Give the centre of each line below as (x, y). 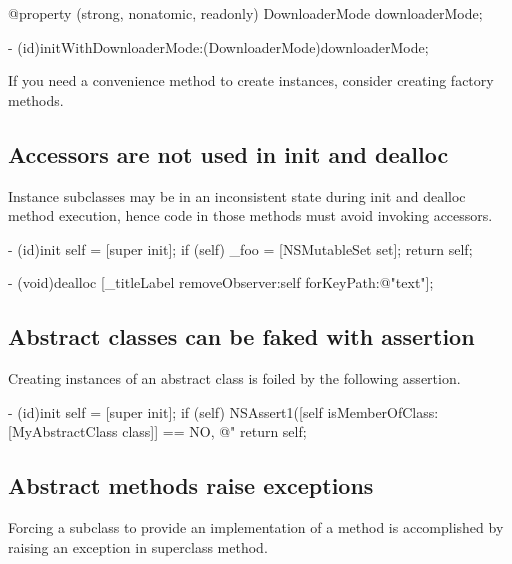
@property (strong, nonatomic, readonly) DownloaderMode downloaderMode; (245, 13)
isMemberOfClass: (383, 411)
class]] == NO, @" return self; (214, 431)
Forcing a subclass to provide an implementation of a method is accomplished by (256, 527)
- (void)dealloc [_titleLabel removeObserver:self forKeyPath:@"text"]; (221, 282)
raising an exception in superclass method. (138, 546)
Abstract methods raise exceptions (191, 485)
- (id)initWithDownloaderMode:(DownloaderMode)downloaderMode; (218, 46)
